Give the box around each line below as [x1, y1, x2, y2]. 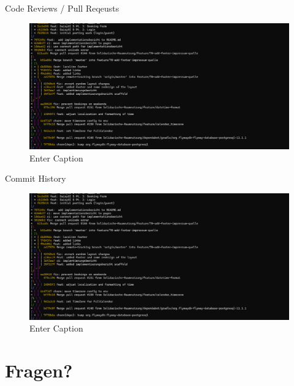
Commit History [5, 172, 66, 185]
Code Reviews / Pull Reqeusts [5, 2, 119, 14]
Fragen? [5, 357, 73, 382]
